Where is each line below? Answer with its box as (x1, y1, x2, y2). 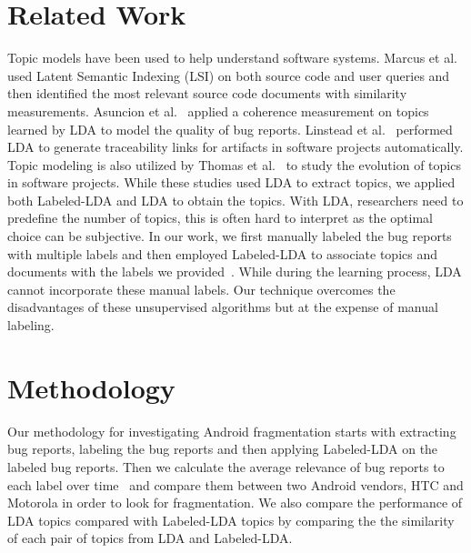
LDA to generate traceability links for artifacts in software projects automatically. (7, 137, 464, 156)
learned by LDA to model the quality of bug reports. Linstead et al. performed (7, 119, 453, 138)
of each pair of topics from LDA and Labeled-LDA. (7, 528, 293, 548)
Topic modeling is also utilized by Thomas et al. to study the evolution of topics (7, 155, 461, 174)
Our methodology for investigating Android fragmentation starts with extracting (7, 421, 456, 440)
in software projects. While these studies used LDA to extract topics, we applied (7, 173, 456, 192)
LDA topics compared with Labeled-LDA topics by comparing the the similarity (7, 510, 455, 529)
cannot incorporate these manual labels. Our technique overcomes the (7, 279, 396, 298)
